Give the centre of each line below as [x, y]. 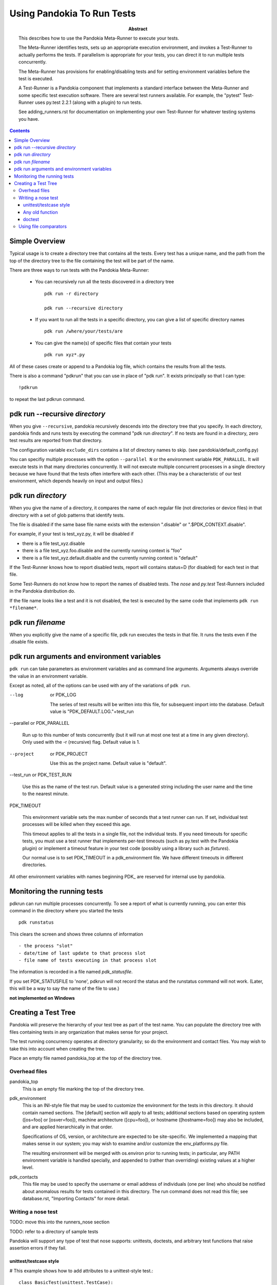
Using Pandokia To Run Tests [73, 13]
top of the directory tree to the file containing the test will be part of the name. [92, 261]
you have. [29, 119]
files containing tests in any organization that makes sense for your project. [89, 1032]
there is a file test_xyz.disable [54, 543]
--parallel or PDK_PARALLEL [39, 723]
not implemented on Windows [42, 998]
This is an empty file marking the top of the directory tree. [83, 1089]
